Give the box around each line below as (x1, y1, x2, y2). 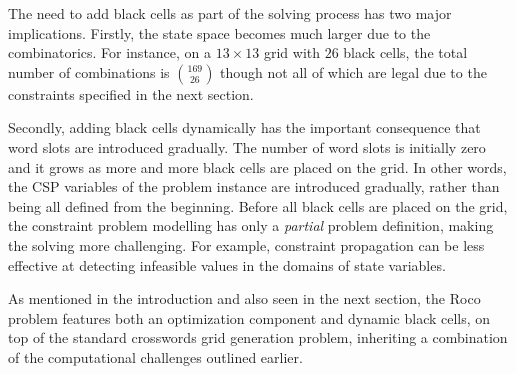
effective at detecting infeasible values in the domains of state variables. (8, 254, 446, 275)
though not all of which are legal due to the (220, 61, 487, 82)
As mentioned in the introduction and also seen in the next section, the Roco (8, 288, 481, 309)
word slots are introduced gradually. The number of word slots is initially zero (8, 136, 486, 157)
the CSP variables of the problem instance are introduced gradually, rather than (8, 176, 500, 197)
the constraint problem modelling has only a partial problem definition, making (8, 215, 494, 236)
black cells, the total (343, 42, 468, 63)
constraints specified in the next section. (8, 83, 254, 104)
